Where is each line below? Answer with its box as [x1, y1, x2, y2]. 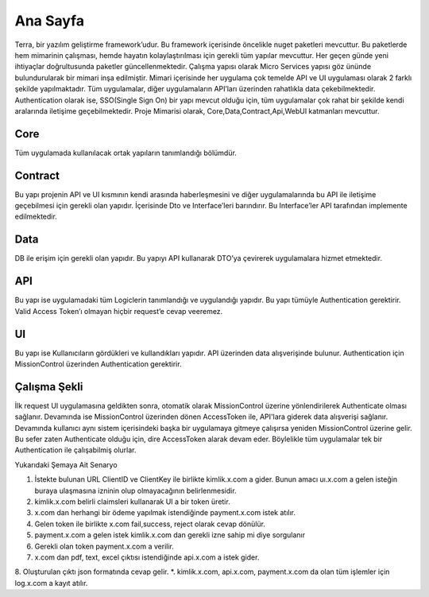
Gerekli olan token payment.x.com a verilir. [34, 541, 175, 551]
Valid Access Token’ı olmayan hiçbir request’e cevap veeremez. [14, 306, 223, 316]
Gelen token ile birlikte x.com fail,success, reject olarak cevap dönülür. [34, 519, 266, 529]
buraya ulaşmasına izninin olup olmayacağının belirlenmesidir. [34, 486, 238, 495]
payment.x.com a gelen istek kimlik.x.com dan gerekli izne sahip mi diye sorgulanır [34, 530, 306, 540]
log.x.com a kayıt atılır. [14, 578, 88, 587]
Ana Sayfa [14, 12, 85, 29]
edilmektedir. [14, 211, 57, 222]
